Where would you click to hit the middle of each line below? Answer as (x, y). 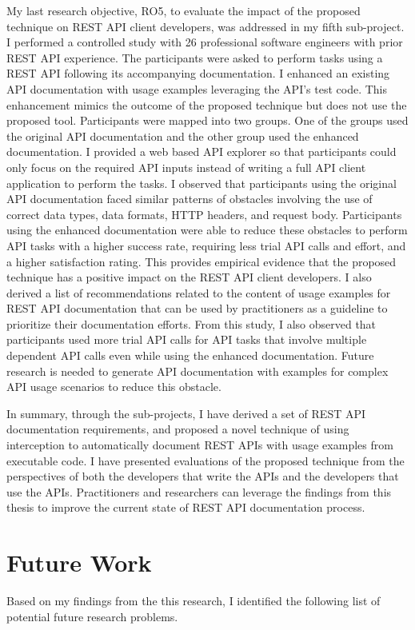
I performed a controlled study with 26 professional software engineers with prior (205, 42)
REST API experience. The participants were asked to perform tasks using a (195, 57)
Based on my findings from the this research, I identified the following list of (194, 601)
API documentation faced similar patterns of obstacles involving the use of (190, 199)
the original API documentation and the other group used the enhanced (183, 136)
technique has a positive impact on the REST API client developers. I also (189, 277)
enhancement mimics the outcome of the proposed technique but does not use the (207, 104)
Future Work (79, 562)
